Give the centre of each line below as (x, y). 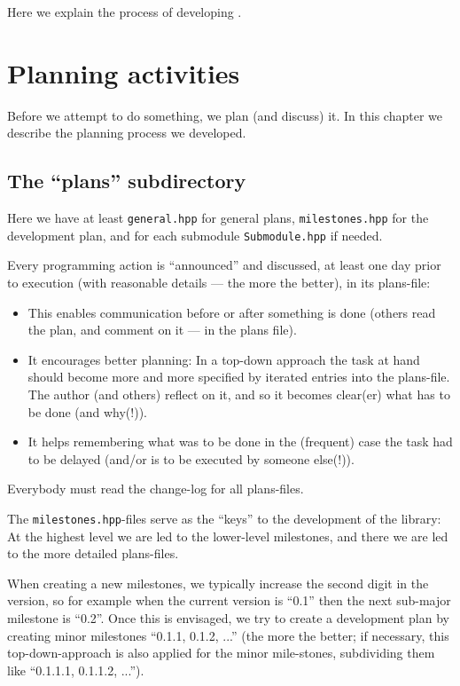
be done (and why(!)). (87, 411)
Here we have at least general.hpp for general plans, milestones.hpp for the (218, 218)
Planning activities (124, 72)
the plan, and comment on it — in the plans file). (162, 330)
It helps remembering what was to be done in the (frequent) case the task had (240, 442)
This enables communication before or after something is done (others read (232, 312)
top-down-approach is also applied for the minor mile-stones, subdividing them (221, 653)
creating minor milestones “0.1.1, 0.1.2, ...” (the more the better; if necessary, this (228, 635)
